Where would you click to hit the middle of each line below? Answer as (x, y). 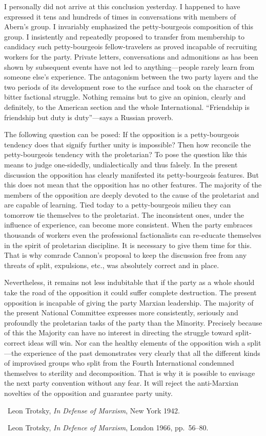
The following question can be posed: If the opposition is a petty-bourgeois (122, 134)
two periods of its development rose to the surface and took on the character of (128, 87)
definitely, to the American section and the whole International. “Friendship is (127, 107)
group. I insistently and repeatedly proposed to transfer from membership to (124, 36)
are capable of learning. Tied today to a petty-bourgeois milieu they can (118, 205)
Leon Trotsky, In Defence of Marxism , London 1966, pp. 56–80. (108, 428)
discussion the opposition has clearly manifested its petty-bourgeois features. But (131, 174)
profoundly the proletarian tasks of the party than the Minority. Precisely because (133, 322)
